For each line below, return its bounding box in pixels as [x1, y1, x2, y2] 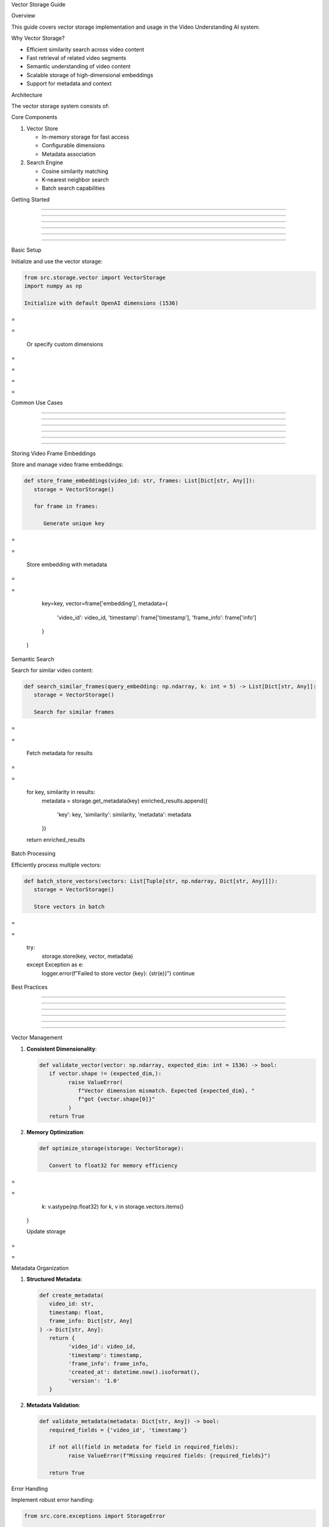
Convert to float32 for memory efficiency [49, 1162, 178, 1169]
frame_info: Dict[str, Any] [49, 1317, 133, 1325]
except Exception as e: [26, 961, 83, 968]
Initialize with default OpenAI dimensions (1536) [24, 299, 179, 307]
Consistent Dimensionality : [26, 1045, 97, 1052]
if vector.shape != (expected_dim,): [49, 1070, 161, 1077]
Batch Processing [11, 850, 56, 858]
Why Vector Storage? [11, 34, 65, 42]
